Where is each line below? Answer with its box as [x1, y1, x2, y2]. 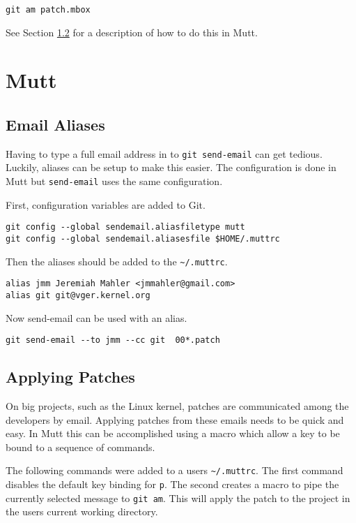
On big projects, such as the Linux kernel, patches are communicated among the [6, 399, 349, 413]
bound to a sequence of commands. [6, 439, 155, 454]
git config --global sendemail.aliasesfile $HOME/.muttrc [6, 233, 280, 244]
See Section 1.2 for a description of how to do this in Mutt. [6, 24, 258, 39]
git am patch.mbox [6, 5, 91, 15]
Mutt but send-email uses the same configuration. [6, 174, 223, 189]
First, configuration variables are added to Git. [6, 197, 206, 212]
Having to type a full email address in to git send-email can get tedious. [6, 146, 323, 161]
